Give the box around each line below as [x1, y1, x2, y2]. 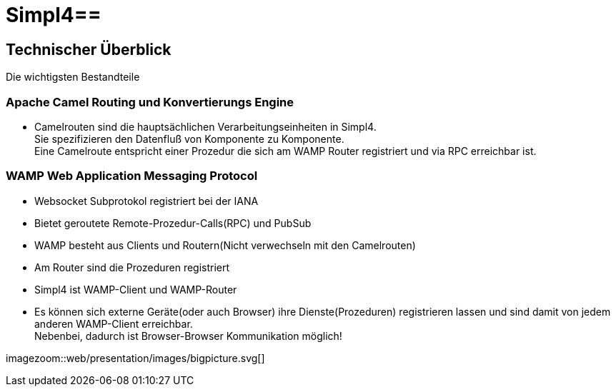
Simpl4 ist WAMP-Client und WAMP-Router [34, 283, 237, 296]
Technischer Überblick [6, 40, 172, 59]
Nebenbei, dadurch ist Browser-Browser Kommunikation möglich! [34, 329, 342, 342]
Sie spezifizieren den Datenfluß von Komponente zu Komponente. [34, 132, 344, 145]
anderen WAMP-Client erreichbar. [34, 317, 193, 330]
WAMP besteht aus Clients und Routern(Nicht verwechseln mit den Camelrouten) [34, 238, 416, 251]
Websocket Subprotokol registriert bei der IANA [34, 194, 259, 207]
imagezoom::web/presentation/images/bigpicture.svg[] [6, 351, 265, 364]
